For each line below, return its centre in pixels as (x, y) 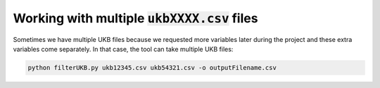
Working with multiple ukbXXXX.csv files (135, 18)
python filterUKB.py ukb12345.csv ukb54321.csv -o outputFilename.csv (152, 67)
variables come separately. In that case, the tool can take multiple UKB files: (123, 49)
